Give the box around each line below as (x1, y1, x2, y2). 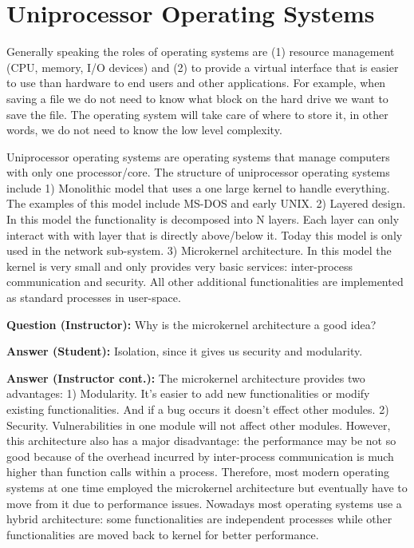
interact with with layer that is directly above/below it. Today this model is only (6, 226, 403, 243)
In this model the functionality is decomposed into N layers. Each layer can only (6, 211, 400, 228)
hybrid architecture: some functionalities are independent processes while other (6, 510, 392, 527)
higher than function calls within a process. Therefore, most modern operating (6, 463, 390, 480)
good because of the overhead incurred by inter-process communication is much (6, 447, 394, 464)
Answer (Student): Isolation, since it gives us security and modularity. (6, 343, 363, 359)
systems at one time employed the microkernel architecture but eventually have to (6, 479, 408, 495)
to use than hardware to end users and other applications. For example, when (6, 74, 386, 91)
